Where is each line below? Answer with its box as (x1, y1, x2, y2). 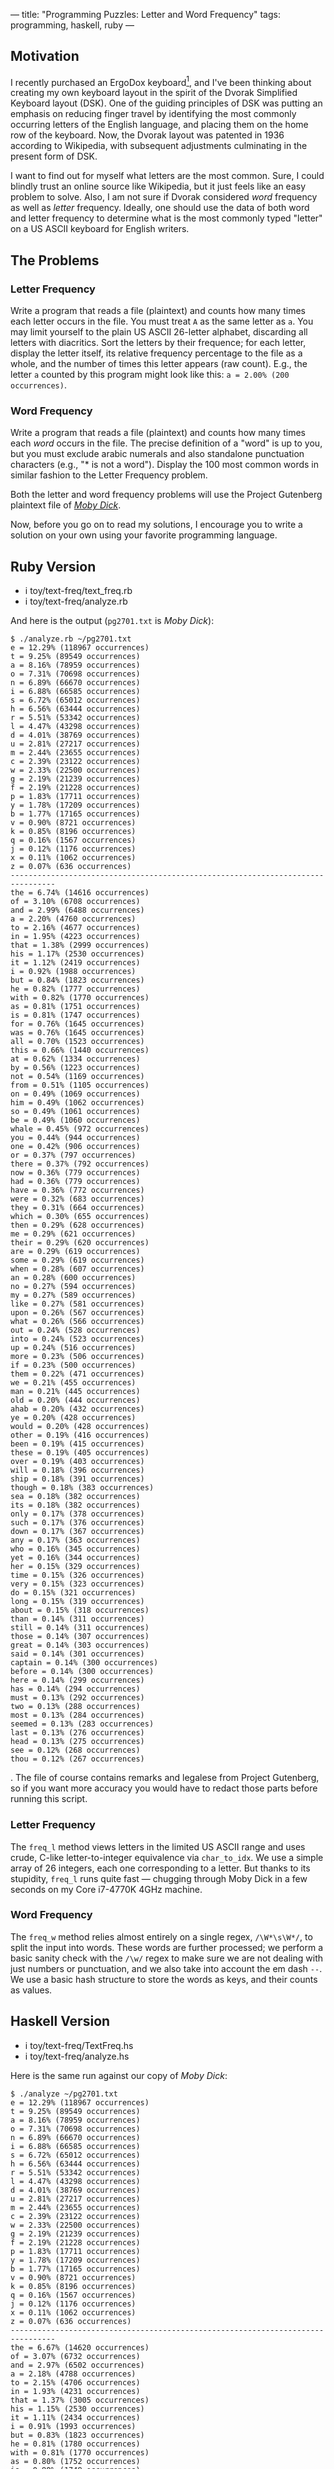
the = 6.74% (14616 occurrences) (10, 888, 150, 898)
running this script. (10, 1793, 88, 1805)
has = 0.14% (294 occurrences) (10, 1684, 141, 1694)
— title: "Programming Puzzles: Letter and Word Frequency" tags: (10, 9, 281, 20)
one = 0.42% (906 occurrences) (10, 1142, 141, 1152)
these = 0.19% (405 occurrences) (10, 1448, 150, 1458)
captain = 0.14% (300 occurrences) (10, 1658, 159, 1668)
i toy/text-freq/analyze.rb (24, 595, 128, 608)
